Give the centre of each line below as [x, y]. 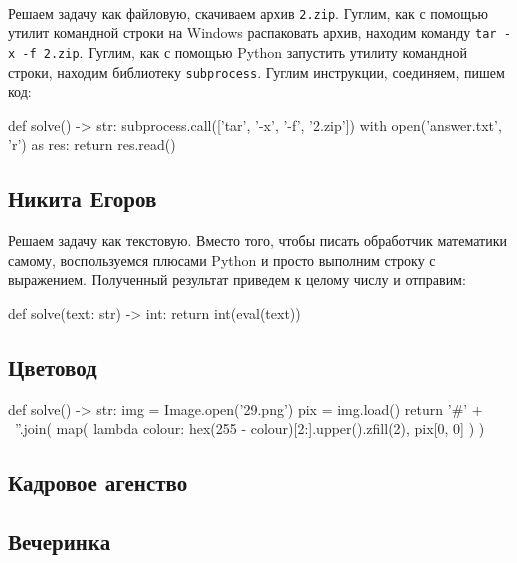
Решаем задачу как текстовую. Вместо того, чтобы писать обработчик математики [257, 240]
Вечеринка [59, 541]
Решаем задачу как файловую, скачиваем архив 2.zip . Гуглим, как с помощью [248, 12]
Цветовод [52, 366]
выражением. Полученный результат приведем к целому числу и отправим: [237, 279]
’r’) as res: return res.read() [92, 144]
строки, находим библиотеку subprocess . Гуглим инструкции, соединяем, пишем [256, 71]
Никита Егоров [82, 198]
